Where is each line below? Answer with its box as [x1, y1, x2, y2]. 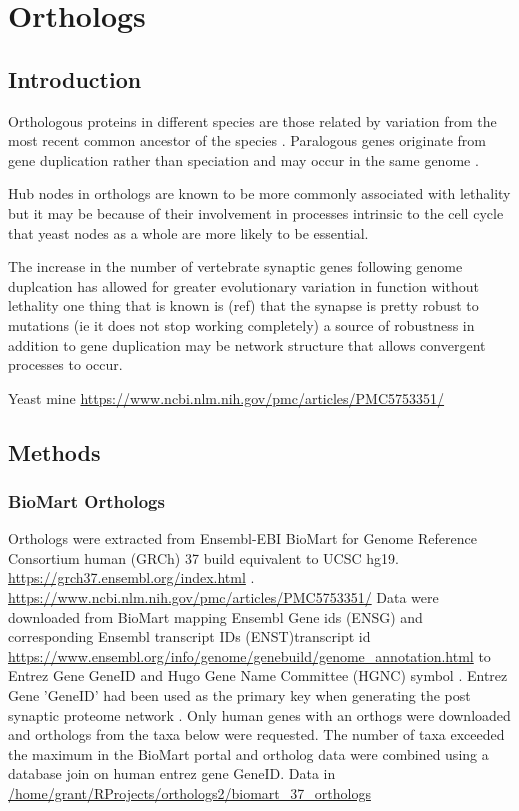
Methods [8, 436, 101, 467]
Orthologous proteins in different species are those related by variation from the [8, 110, 497, 131]
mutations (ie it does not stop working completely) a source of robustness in [8, 314, 475, 335]
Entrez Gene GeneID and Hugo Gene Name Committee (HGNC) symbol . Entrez [8, 665, 508, 686]
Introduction [8, 63, 142, 94]
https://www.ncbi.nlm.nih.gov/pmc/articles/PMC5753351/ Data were [8, 587, 439, 608]
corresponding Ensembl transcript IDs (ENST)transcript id [8, 626, 371, 647]
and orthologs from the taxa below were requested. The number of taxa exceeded [8, 724, 505, 745]
